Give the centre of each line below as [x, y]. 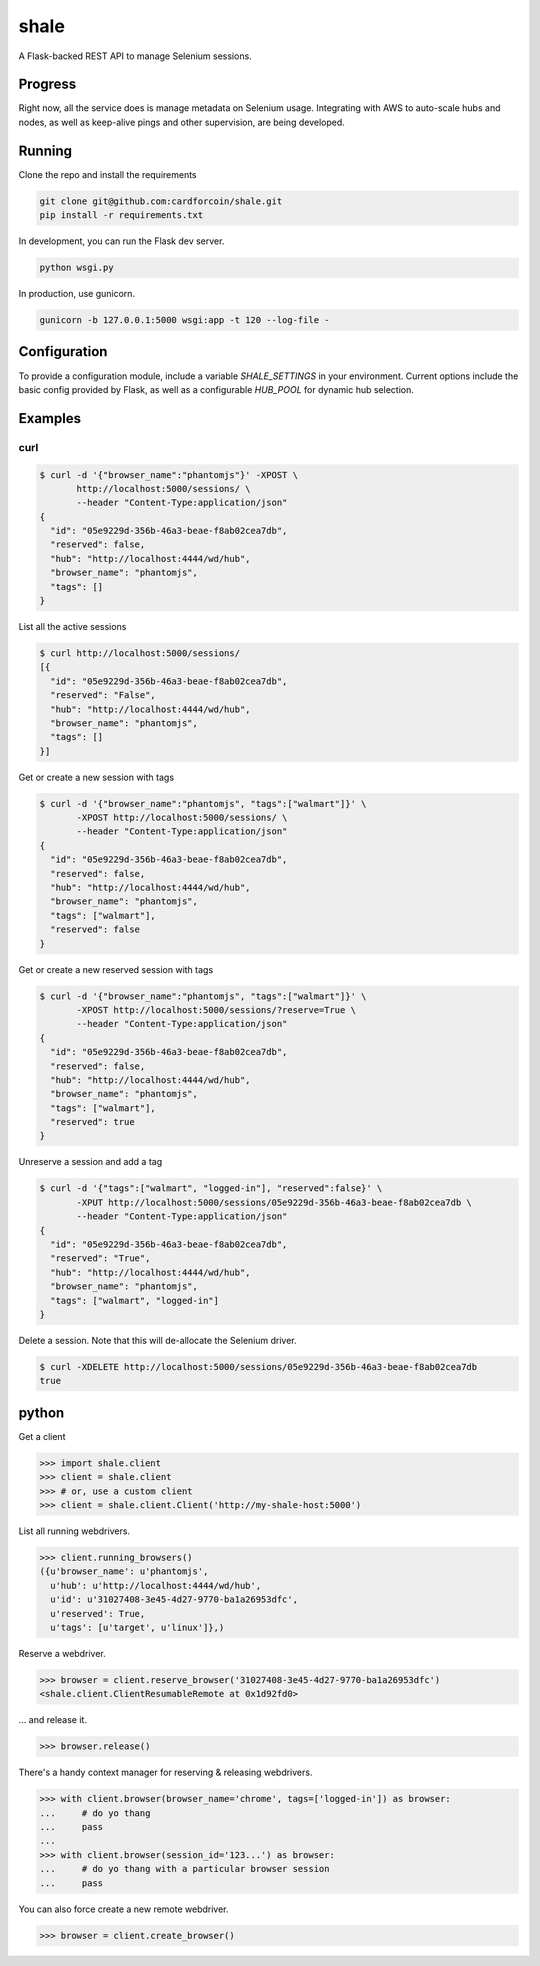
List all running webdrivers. [74, 1531]
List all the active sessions [72, 627]
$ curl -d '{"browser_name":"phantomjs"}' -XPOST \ [169, 474]
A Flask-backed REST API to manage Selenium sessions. [135, 56]
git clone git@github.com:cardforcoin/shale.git [161, 201]
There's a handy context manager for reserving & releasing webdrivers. [165, 1772]
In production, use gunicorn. [76, 294]
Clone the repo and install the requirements [107, 174]
